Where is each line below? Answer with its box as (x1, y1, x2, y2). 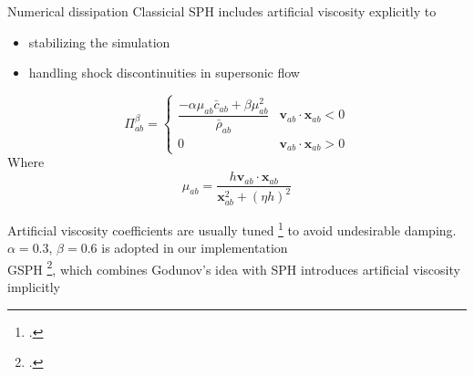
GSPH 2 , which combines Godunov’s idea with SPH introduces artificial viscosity (7, 256, 460, 278)
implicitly (7, 277, 60, 296)
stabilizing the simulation (28, 32, 170, 51)
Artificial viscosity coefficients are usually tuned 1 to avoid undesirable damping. (7, 217, 457, 239)
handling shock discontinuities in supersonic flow (28, 63, 300, 82)
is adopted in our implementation (101, 238, 288, 257)
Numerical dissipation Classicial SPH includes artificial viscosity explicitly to (7, 2, 437, 20)
